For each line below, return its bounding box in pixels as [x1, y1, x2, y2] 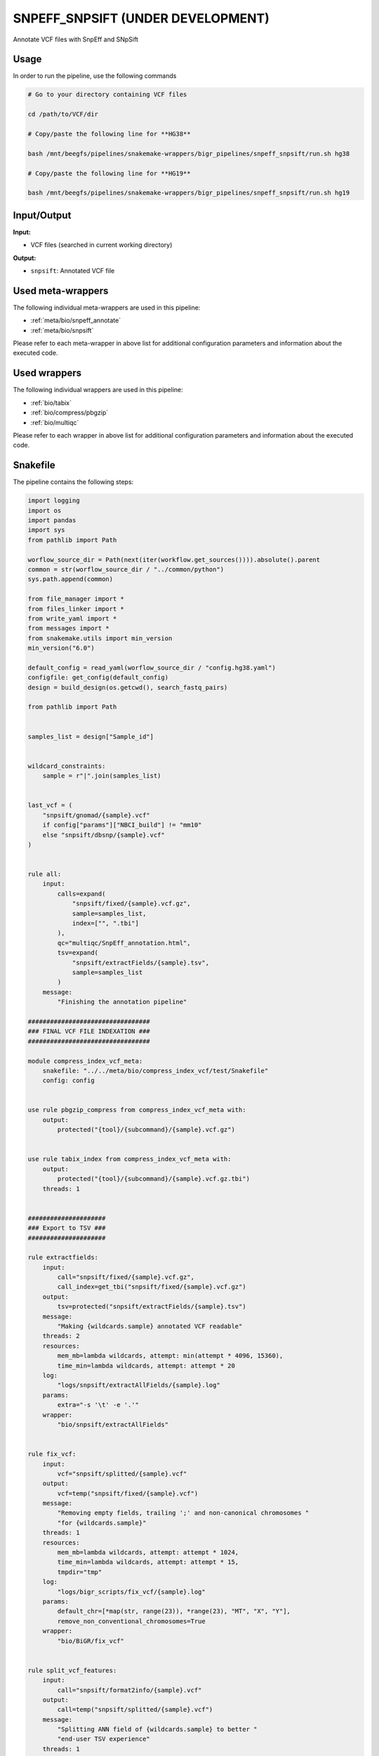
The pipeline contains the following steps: [13, 478, 134, 486]
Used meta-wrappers [13, 284, 109, 296]
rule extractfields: [27, 1254, 98, 1262]
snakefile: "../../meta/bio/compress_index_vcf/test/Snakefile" [42, 1066, 269, 1075]
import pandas [27, 516, 77, 525]
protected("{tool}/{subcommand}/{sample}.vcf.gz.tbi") [57, 1175, 251, 1183]
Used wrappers [13, 367, 82, 379]
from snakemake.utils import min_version [27, 634, 173, 642]
